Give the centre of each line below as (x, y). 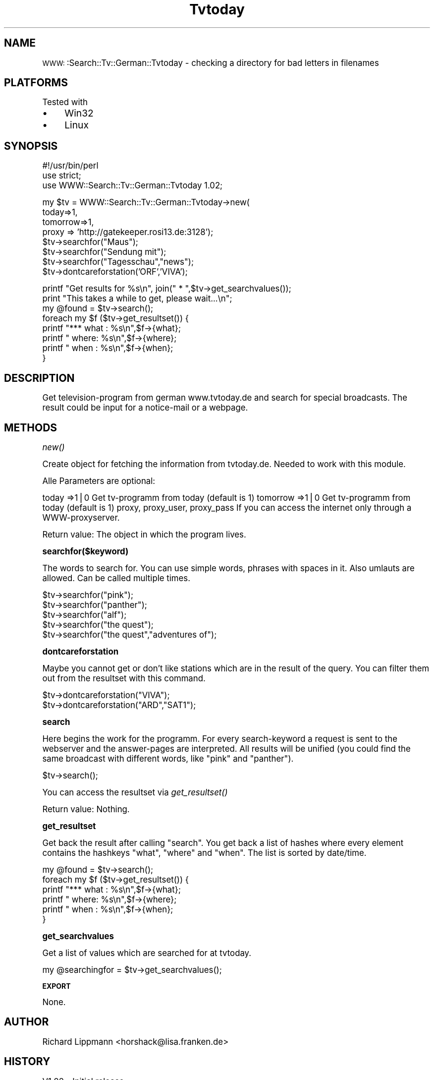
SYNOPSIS (31, 146)
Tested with (65, 102)
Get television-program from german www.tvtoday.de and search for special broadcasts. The (225, 398)
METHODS (31, 427)
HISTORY (27, 1062)
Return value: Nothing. (86, 809)
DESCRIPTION (39, 378)
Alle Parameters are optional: (99, 481)
